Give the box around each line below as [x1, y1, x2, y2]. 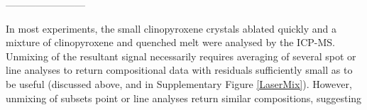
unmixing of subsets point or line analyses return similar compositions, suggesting [6, 90, 362, 105]
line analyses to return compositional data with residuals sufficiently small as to [6, 62, 353, 77]
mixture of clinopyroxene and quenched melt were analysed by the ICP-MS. [6, 35, 335, 50]
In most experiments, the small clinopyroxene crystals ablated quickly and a [6, 21, 336, 35]
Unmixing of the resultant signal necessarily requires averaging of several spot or [6, 48, 356, 63]
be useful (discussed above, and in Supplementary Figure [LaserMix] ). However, [6, 76, 352, 91]
